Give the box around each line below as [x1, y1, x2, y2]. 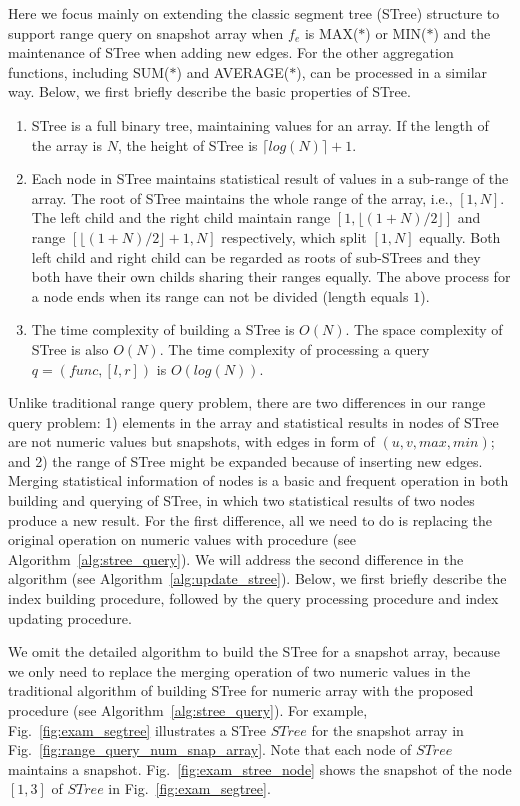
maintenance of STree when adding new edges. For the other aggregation [8, 42, 454, 63]
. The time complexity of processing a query [159, 338, 430, 359]
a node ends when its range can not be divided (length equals [31, 285, 409, 306]
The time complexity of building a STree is [31, 319, 295, 340]
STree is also [31, 338, 109, 359]
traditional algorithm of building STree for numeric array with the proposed [8, 680, 474, 701]
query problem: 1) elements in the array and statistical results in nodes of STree [8, 411, 499, 432]
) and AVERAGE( [176, 61, 290, 82]
